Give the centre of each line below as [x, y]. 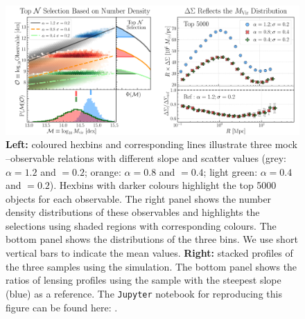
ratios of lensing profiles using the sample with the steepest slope [143, 280]
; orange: [103, 171]
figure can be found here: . [62, 307]
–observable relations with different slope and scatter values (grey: [146, 157]
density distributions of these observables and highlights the [133, 212]
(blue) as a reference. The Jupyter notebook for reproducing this [144, 293]
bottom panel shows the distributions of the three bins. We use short [152, 239]
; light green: [230, 171]
